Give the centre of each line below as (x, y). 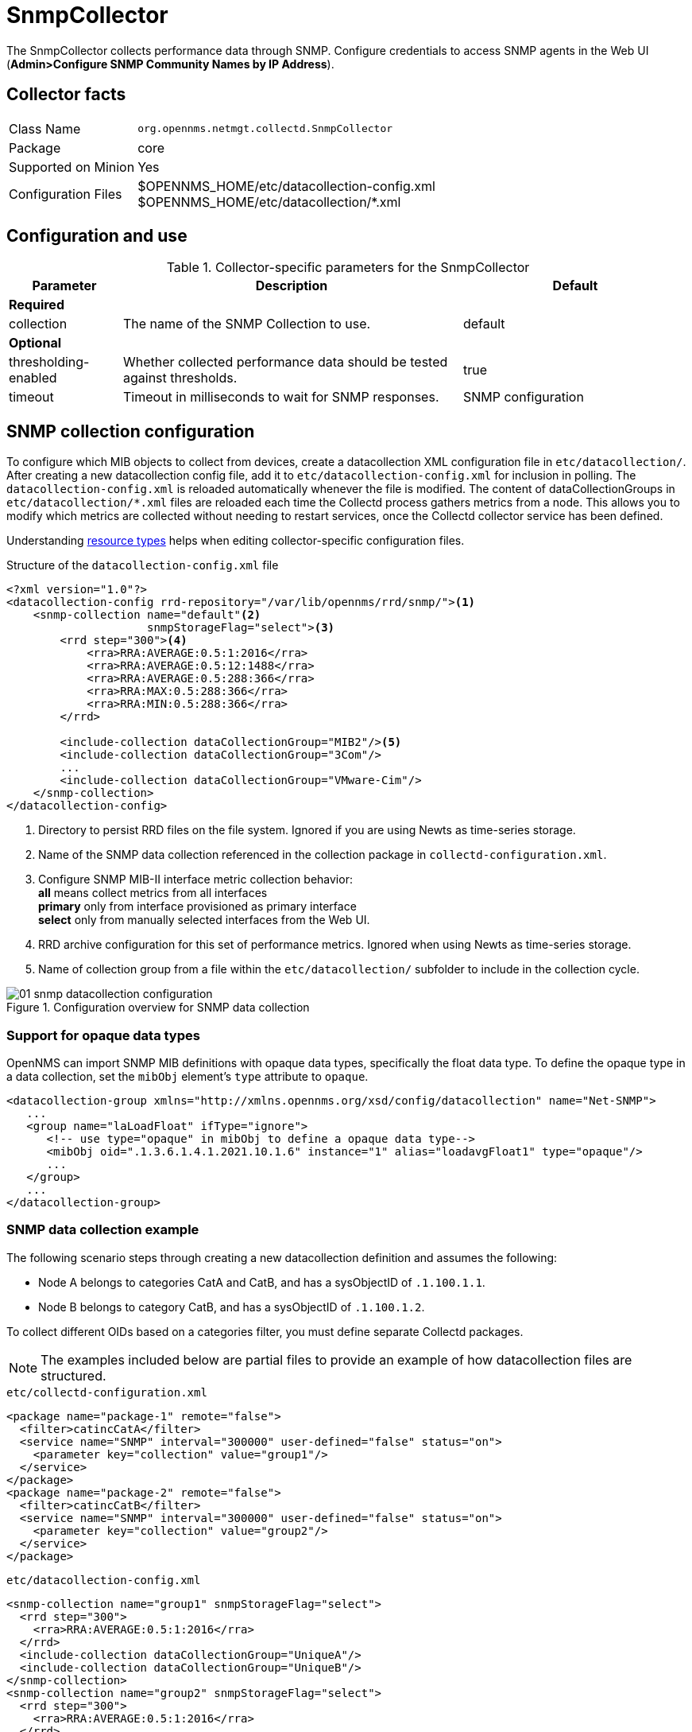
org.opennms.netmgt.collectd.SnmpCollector (265, 129)
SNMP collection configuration (131, 431)
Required (37, 305)
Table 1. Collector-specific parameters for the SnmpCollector (348, 268)
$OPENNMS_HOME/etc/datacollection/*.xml (269, 202)
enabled (33, 378)
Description (292, 286)
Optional (35, 343)
